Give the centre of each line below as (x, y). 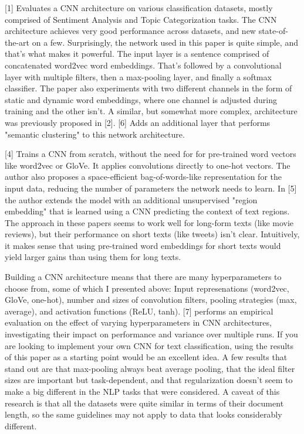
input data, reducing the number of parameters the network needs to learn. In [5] (151, 188)
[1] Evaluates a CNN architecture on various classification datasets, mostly (139, 8)
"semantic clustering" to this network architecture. (95, 134)
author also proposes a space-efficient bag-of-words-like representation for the (143, 177)
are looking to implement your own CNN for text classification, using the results (149, 345)
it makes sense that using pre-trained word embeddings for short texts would (143, 245)
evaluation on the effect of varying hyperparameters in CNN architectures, (138, 322)
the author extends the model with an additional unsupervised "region (131, 199)
